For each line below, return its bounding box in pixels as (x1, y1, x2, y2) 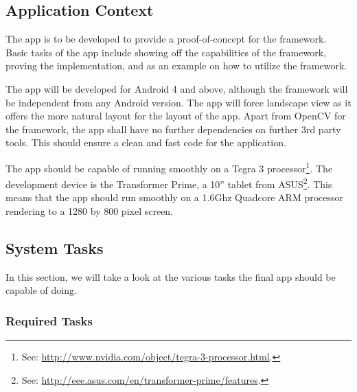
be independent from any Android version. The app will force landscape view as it (5, 95, 352, 109)
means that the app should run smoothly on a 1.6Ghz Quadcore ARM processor (5, 190, 344, 205)
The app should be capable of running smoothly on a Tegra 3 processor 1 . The (5, 159, 333, 175)
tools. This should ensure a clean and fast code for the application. (5, 135, 286, 150)
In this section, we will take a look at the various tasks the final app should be (5, 269, 336, 284)
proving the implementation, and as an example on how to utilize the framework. (5, 58, 347, 73)
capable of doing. (5, 283, 77, 297)
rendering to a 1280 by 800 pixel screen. (5, 204, 174, 218)
